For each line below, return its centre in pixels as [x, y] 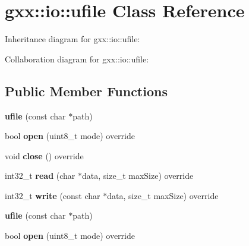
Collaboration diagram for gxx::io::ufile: [77, 59]
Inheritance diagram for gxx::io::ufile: [73, 39]
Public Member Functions [86, 91]
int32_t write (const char [53, 195]
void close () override [44, 155]
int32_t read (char [40, 176]
